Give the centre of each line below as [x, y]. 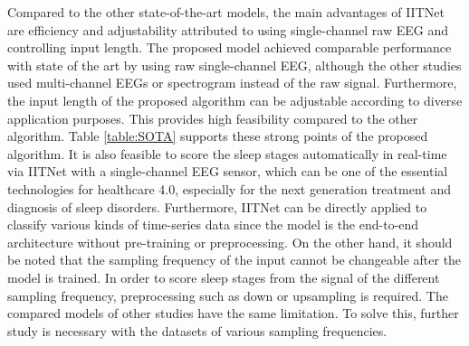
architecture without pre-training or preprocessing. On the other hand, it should [230, 242]
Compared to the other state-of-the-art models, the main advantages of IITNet [226, 12]
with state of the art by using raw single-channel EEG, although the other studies [234, 65]
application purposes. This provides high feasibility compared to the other [213, 118]
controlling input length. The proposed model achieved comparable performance [230, 47]
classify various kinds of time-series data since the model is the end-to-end [213, 224]
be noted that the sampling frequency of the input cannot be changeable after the [234, 260]
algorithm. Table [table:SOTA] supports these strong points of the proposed [218, 136]
